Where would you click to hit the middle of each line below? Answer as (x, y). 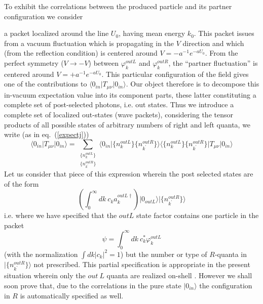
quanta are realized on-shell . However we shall (179, 275)
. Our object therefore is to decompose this (193, 84)
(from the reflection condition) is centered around (81, 53)
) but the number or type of (164, 254)
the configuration (226, 285)
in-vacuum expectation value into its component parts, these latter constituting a (130, 94)
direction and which (213, 43)
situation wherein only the (45, 275)
